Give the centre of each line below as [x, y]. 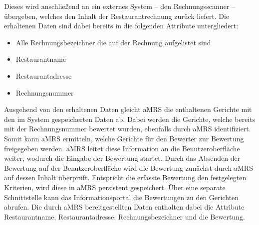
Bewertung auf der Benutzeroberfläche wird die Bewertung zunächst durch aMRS [129, 168]
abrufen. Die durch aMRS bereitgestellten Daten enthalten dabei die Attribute [124, 207]
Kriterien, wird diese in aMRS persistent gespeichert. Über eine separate [115, 187]
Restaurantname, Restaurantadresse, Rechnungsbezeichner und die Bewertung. [125, 216]
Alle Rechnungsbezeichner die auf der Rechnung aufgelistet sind [113, 42]
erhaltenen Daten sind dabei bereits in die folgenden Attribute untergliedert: [121, 26]
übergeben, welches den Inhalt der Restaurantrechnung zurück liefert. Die [117, 16]
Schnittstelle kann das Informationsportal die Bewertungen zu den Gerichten [122, 197]
